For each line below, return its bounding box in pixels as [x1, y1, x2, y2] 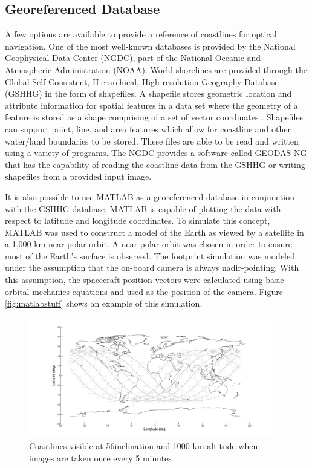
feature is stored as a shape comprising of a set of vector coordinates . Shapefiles [5, 111, 304, 123]
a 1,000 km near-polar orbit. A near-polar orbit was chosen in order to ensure [5, 238, 293, 250]
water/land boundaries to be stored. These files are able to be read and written [5, 134, 299, 147]
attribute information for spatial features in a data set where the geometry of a [5, 99, 298, 111]
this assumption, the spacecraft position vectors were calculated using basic [5, 273, 284, 286]
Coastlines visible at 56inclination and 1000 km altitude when [29, 439, 258, 452]
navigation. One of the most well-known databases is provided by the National [5, 39, 296, 52]
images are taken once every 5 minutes [29, 451, 172, 464]
